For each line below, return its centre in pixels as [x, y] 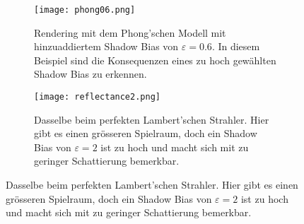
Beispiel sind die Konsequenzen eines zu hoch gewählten [155, 60]
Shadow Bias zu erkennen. [90, 74]
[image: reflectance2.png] [97, 97]
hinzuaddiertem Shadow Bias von [106, 46]
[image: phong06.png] [85, 10]
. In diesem [236, 46]
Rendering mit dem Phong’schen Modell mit [130, 32]
